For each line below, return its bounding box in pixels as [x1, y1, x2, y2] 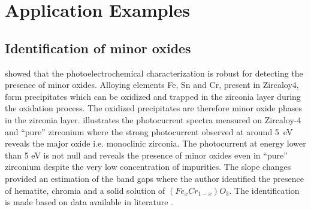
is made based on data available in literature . [5, 196, 174, 208]
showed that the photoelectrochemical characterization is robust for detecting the [5, 66, 303, 79]
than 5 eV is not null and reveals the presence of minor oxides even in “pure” [5, 148, 288, 161]
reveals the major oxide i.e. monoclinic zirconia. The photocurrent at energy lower [5, 137, 306, 150]
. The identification [229, 184, 300, 196]
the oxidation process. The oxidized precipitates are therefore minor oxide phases [5, 102, 303, 114]
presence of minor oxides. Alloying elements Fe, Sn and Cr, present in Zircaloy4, [5, 78, 299, 91]
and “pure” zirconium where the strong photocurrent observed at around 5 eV [5, 125, 293, 138]
